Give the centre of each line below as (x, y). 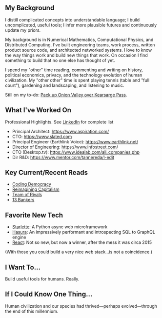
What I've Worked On (38, 110)
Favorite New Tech (34, 215)
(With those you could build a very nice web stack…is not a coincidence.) (79, 252)
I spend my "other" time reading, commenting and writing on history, (74, 70)
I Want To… (23, 267)
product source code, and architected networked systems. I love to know (79, 50)
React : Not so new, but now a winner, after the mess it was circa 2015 (82, 242)
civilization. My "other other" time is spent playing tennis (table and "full (77, 80)
